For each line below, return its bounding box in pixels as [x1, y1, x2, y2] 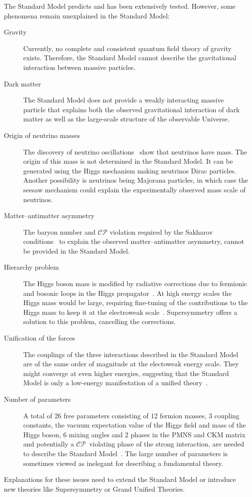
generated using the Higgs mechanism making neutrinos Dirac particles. [23, 165, 236, 175]
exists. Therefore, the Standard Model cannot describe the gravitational [23, 52, 236, 63]
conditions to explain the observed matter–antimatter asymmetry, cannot [23, 236, 244, 246]
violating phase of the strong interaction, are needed [89, 439, 244, 449]
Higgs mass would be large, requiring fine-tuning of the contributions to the [23, 297, 248, 308]
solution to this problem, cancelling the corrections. [23, 316, 176, 326]
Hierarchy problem [4, 262, 59, 272]
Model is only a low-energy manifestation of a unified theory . [23, 377, 208, 388]
